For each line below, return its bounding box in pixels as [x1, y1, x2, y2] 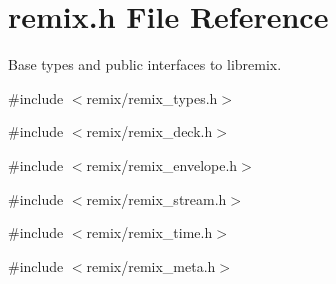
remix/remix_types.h [86, 87, 218, 108]
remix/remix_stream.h [86, 188, 227, 209]
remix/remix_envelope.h [86, 154, 238, 175]
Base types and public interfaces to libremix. [8, 54, 282, 75]
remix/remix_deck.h [86, 121, 213, 142]
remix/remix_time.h [86, 222, 213, 243]
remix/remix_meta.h [86, 255, 216, 276]
